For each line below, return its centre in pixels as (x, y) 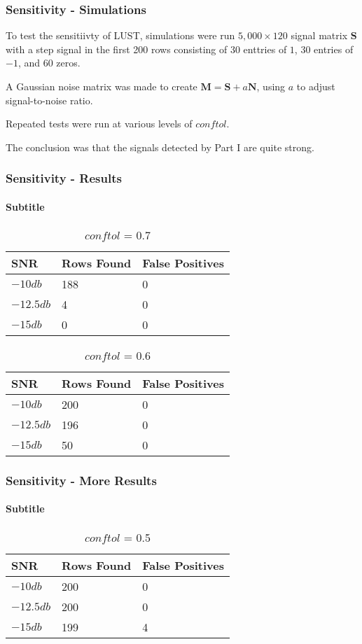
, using (271, 86)
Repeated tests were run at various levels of (99, 124)
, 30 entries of (324, 49)
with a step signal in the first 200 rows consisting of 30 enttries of (146, 49)
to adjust (316, 86)
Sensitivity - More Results (81, 480)
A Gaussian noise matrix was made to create (102, 86)
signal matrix (319, 35)
